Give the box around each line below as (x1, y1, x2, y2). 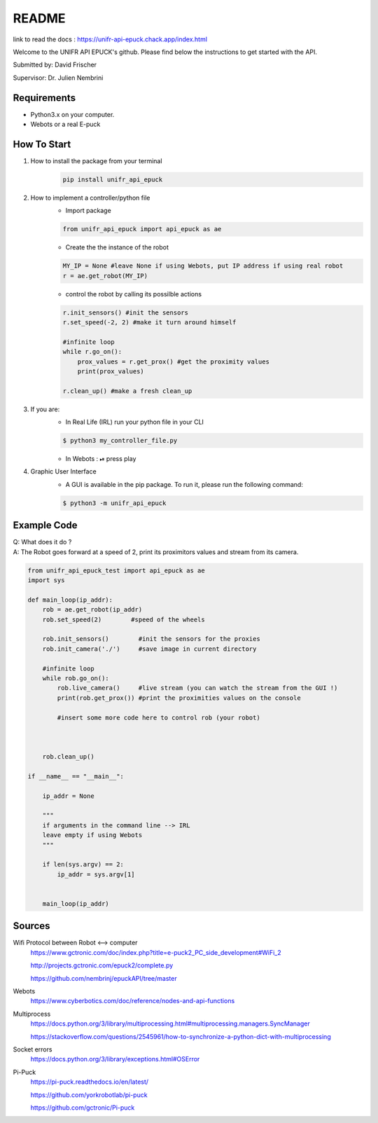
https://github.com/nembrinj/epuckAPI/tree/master (30, 974, 178, 982)
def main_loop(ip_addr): (27, 595, 113, 604)
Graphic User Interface (30, 467, 97, 476)
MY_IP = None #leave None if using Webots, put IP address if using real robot (62, 262, 344, 270)
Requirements (13, 92, 76, 104)
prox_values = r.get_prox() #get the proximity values (77, 357, 269, 366)
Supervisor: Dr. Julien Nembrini (13, 74, 104, 82)
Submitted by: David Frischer (13, 60, 97, 69)
